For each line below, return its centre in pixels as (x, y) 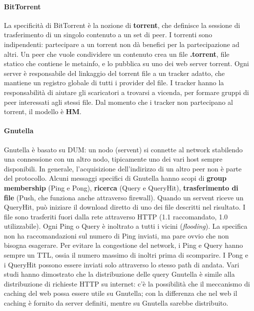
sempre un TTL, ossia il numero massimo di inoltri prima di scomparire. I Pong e (126, 255)
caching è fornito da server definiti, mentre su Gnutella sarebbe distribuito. (116, 303)
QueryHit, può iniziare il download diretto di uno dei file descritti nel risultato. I (125, 207)
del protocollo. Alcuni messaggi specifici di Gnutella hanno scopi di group (115, 178)
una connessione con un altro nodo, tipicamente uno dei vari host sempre (113, 159)
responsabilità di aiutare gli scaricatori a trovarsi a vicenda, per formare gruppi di (127, 92)
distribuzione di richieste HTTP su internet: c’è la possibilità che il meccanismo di (127, 283)
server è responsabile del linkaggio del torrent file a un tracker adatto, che (114, 73)
